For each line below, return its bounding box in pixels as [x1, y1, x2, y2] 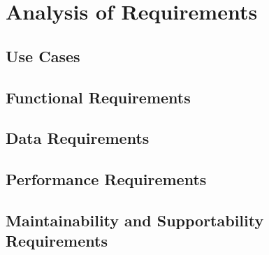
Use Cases [6, 45, 80, 66]
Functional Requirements [6, 86, 191, 108]
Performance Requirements [6, 168, 207, 190]
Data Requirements [6, 127, 150, 149]
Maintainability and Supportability [6, 209, 264, 231]
